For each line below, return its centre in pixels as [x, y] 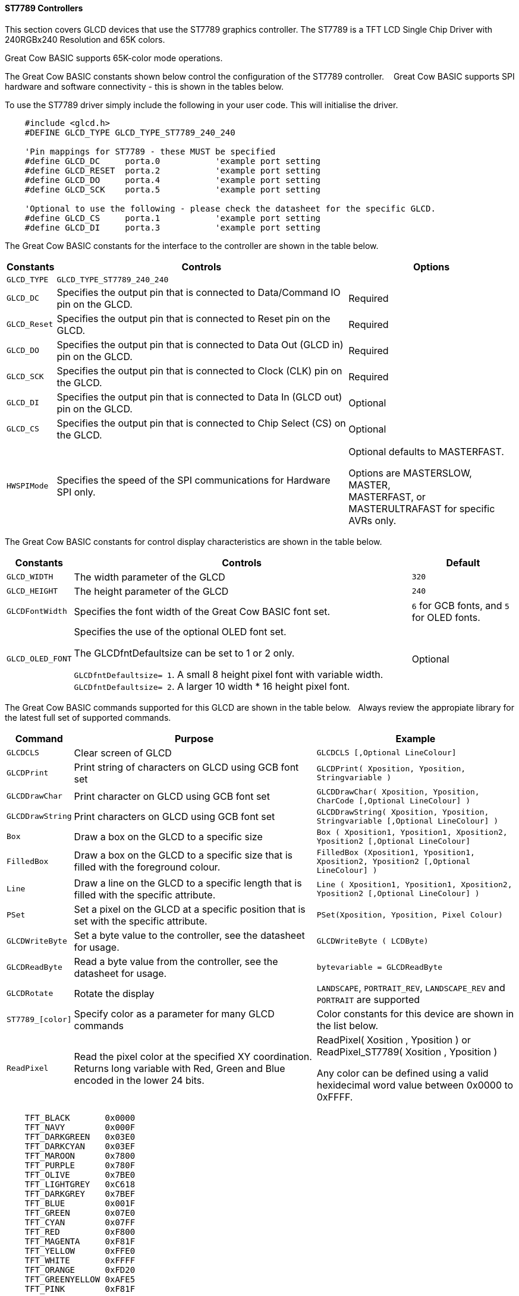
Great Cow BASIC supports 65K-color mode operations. [114, 58]
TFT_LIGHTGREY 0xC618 [80, 1184]
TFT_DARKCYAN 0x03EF [80, 1146]
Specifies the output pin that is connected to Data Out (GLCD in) [200, 344]
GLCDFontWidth [37, 611]
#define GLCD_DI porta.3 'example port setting [173, 227]
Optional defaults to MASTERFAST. [426, 451]
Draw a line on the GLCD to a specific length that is [188, 883]
